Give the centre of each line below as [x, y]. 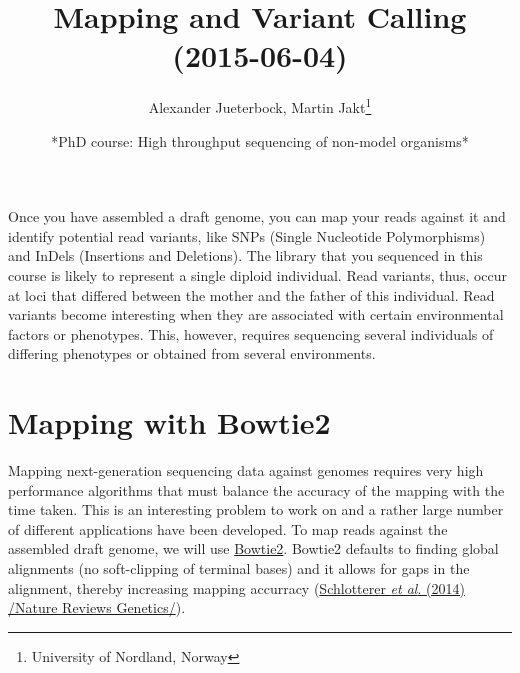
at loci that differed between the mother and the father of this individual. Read [251, 294]
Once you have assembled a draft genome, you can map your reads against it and [257, 216]
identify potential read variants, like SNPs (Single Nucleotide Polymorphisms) [247, 235]
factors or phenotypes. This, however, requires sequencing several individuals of [251, 333]
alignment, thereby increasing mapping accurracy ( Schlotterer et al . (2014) [236, 587]
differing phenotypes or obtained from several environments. [192, 353]
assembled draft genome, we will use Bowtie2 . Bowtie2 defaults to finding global [253, 548]
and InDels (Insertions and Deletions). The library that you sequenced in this [245, 255]
